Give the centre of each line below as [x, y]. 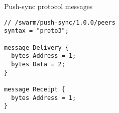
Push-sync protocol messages [48, 6]
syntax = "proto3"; [36, 31]
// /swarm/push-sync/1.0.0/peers [60, 22]
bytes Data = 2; [38, 64]
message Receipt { [35, 89]
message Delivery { [36, 47]
